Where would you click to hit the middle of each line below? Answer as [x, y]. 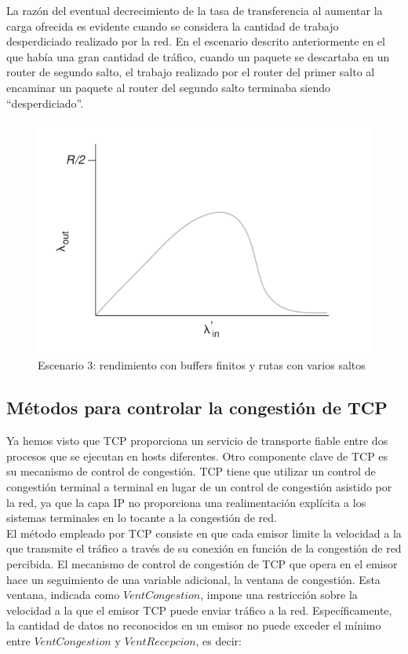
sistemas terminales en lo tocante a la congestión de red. [142, 518]
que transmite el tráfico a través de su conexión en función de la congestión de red [204, 548]
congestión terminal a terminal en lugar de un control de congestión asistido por [199, 487]
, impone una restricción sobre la [279, 595]
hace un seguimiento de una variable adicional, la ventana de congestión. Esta [193, 579]
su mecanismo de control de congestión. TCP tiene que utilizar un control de [191, 471]
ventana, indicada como [63, 595]
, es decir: [219, 640]
